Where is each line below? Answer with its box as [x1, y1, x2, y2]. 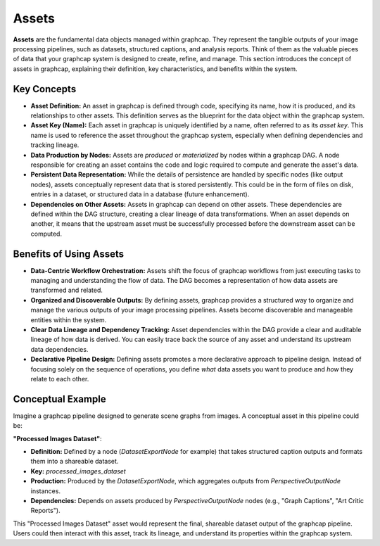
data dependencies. [30, 345, 89, 353]
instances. [30, 486, 61, 495]
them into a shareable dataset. [30, 457, 119, 466]
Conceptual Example [13, 393, 106, 405]
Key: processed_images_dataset [30, 466, 126, 475]
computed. [30, 229, 63, 238]
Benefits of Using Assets [13, 248, 125, 260]
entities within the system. [30, 315, 107, 324]
